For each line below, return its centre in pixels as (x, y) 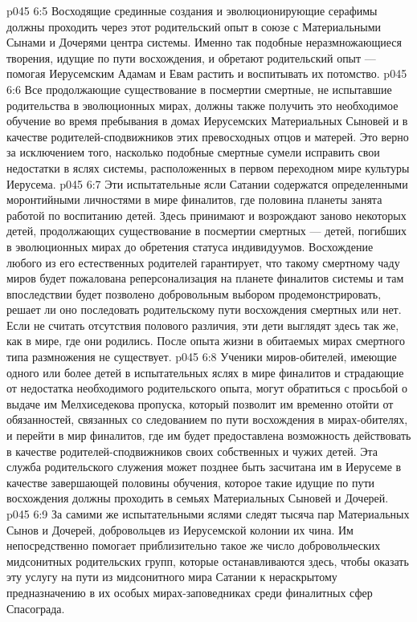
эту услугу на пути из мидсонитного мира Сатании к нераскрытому (172, 577)
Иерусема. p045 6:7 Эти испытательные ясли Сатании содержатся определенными (207, 183)
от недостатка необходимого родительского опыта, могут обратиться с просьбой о (207, 388)
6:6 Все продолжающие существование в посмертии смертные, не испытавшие (199, 89)
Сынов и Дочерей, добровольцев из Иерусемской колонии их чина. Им (180, 529)
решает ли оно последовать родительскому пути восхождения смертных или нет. (204, 309)
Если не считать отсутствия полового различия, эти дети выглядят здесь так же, (203, 325)
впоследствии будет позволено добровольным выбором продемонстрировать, (194, 293)
